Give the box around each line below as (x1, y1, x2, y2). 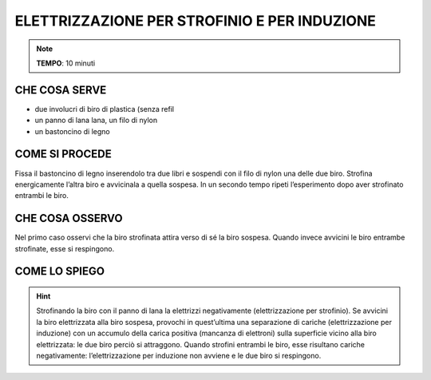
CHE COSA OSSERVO (14, 212, 123, 225)
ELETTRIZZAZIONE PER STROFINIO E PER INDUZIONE (14, 12, 377, 30)
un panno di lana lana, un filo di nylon (34, 116, 158, 125)
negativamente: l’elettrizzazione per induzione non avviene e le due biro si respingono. (36, 350, 322, 360)
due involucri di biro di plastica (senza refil (34, 104, 175, 113)
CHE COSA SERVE (14, 83, 107, 97)
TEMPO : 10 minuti (36, 58, 96, 68)
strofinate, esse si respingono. (14, 243, 115, 253)
